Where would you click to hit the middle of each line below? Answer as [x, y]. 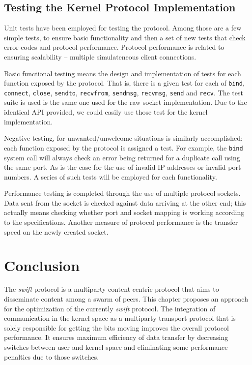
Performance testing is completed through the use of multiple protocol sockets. [122, 193]
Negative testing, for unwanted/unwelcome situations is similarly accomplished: [123, 138]
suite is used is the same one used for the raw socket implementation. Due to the [126, 102]
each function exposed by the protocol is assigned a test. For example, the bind [124, 147]
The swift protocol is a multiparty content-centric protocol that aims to [112, 289]
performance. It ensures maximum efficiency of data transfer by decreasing [116, 337]
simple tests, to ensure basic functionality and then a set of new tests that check [125, 37]
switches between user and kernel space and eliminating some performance [116, 347]
